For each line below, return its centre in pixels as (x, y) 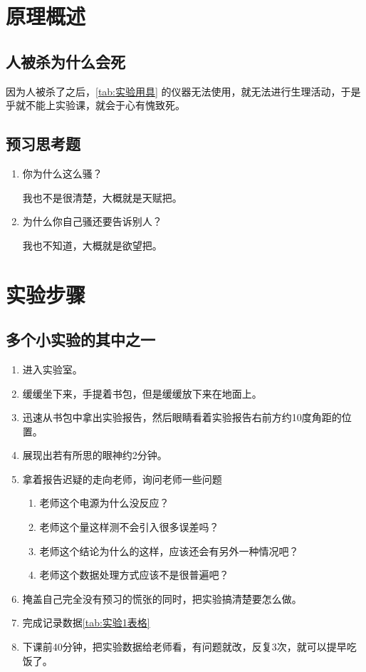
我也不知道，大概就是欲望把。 (92, 245)
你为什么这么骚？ (62, 173)
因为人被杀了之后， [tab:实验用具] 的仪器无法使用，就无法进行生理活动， (173, 91)
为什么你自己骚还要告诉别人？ (92, 221)
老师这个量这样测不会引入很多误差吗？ (129, 527)
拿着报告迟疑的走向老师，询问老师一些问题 (122, 479)
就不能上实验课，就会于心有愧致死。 (100, 105)
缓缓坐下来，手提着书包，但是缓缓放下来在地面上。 (142, 393)
